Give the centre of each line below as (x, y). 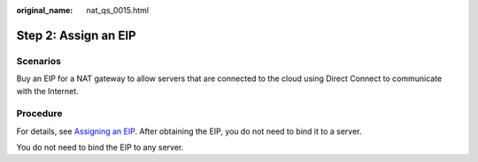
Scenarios (39, 61)
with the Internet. (47, 91)
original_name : (45, 10)
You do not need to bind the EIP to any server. (100, 147)
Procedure (39, 114)
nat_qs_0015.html (118, 10)
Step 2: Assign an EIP (76, 35)
